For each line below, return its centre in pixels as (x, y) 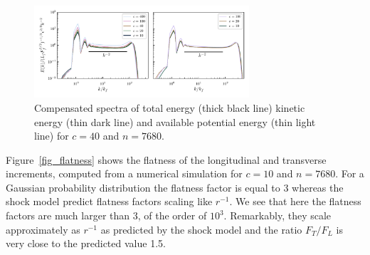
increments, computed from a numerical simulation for (124, 173)
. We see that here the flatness (295, 201)
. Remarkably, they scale (277, 215)
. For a (350, 173)
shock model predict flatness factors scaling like (109, 201)
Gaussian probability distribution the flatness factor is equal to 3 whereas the (175, 187)
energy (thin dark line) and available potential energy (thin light (175, 121)
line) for (52, 136)
